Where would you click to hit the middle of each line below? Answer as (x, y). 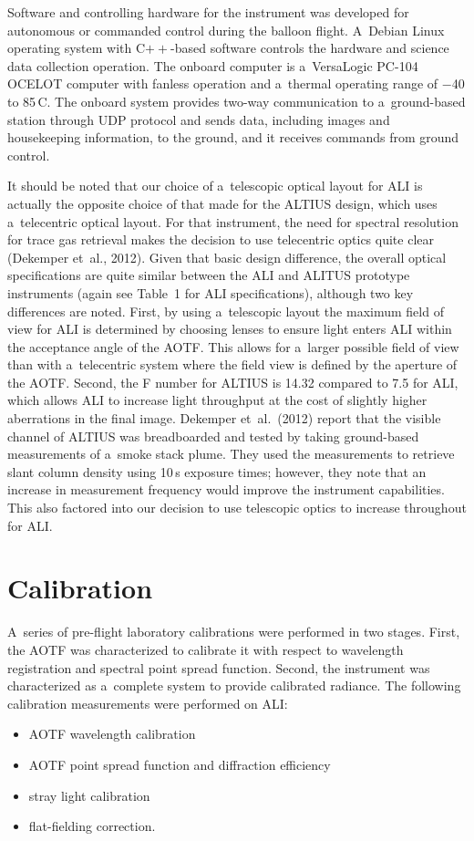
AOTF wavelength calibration (112, 734)
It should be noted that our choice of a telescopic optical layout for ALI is (215, 186)
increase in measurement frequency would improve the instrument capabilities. (226, 489)
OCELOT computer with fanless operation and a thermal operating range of (223, 83)
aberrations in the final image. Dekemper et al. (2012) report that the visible (224, 418)
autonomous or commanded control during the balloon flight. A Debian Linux (226, 30)
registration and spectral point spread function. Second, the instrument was (219, 667)
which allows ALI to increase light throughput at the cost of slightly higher (217, 400)
